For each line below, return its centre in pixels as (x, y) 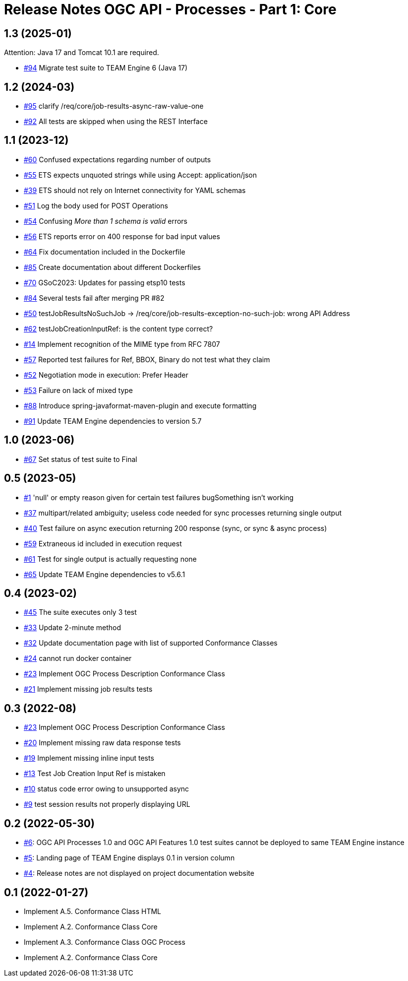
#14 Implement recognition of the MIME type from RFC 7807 (122, 344)
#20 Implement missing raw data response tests (102, 743)
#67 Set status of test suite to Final (81, 459)
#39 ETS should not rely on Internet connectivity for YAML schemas (135, 190)
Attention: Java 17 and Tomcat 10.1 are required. (82, 53)
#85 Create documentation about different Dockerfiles (112, 267)
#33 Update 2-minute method (73, 628)
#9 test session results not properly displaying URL (107, 804)
